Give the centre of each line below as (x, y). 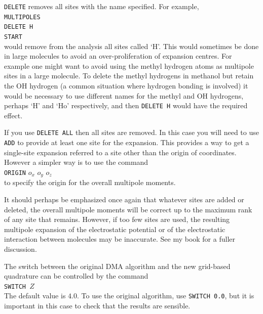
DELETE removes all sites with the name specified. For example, (102, 6)
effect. (13, 115)
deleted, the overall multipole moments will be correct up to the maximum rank (128, 209)
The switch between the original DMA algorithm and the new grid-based (117, 266)
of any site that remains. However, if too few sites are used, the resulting (117, 219)
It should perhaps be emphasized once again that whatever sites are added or (124, 199)
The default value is (35, 296)
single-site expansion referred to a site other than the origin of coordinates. (120, 152)
